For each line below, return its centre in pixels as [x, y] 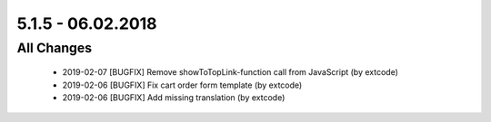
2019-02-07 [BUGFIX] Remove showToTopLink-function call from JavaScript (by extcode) [230, 72]
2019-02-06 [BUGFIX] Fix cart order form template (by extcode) [182, 85]
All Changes [55, 48]
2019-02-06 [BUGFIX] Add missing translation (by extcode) [174, 97]
